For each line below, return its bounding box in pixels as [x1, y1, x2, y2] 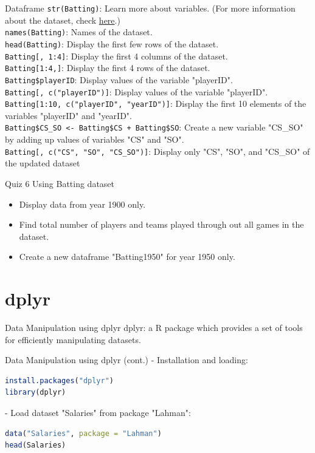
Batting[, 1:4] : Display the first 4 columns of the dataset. [5, 49, 228, 62]
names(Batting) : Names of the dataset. [5, 26, 153, 38]
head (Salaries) [5, 441, 66, 450]
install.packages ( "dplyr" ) [5, 376, 114, 385]
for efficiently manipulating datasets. [5, 333, 141, 346]
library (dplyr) [5, 388, 66, 397]
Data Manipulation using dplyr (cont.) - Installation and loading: [5, 353, 248, 366]
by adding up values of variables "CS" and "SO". [5, 133, 184, 146]
